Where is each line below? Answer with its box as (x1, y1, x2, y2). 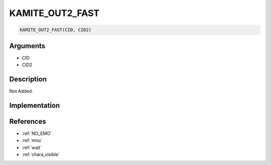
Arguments (9, 42, 46, 50)
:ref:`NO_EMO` (22, 130, 52, 136)
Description (9, 75, 47, 83)
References (9, 117, 46, 125)
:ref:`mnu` (22, 137, 43, 143)
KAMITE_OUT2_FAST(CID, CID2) (20, 27, 92, 33)
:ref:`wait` (22, 144, 42, 150)
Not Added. (9, 88, 34, 94)
